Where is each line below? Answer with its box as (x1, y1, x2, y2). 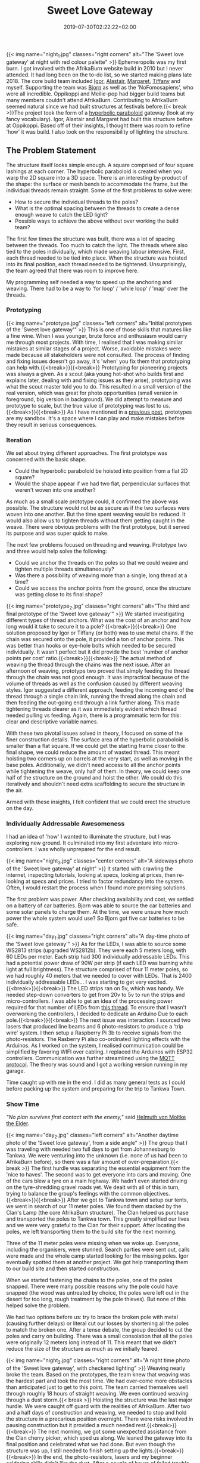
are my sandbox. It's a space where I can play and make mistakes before (6, 414, 185, 421)
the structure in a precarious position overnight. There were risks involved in (6, 1415, 193, 1422)
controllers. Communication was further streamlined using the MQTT (6, 1054, 175, 1061)
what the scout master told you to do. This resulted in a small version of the (6, 383, 191, 390)
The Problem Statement (6, 146, 96, 156)
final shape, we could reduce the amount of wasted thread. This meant (6, 749, 180, 756)
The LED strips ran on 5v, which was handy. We (67, 984, 185, 991)
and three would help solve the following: (6, 547, 107, 555)
